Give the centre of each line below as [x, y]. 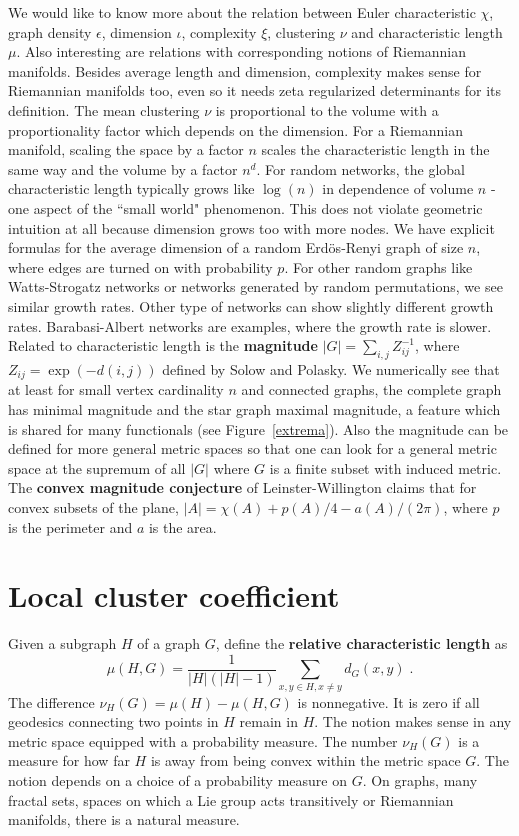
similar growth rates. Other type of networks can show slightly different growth [251, 305]
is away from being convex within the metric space [305, 760]
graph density [50, 31]
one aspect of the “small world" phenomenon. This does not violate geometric [245, 207]
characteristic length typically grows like [131, 188]
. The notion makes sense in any [413, 721]
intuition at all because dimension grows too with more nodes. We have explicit [251, 227]
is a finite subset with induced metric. [385, 467]
